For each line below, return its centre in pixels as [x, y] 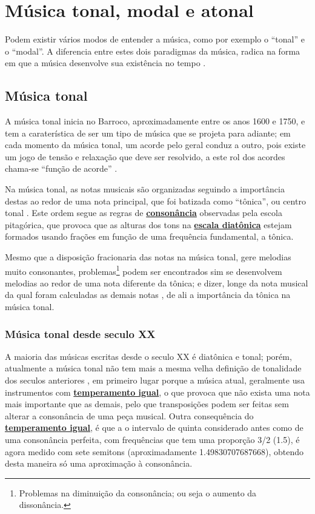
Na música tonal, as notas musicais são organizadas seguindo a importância [145, 189]
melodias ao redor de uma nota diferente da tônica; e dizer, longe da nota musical [157, 282]
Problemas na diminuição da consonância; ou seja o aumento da [138, 492]
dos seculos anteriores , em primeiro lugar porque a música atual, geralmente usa [155, 380]
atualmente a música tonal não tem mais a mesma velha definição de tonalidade [153, 368]
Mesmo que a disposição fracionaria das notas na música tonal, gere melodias [148, 257]
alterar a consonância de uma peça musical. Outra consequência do [129, 415]
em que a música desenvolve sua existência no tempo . [105, 63]
